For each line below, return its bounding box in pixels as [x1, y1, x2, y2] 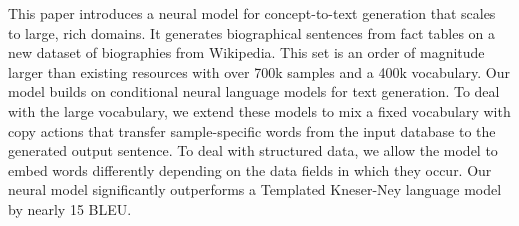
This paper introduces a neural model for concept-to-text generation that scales [8, 3, 496, 23]
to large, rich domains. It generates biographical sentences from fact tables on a [8, 22, 496, 43]
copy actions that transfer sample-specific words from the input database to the [8, 120, 496, 141]
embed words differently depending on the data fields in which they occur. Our [8, 159, 492, 180]
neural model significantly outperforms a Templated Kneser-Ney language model [8, 179, 502, 200]
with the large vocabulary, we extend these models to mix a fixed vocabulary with [8, 100, 511, 121]
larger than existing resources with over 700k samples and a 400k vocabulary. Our [8, 61, 510, 82]
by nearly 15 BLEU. [8, 198, 132, 219]
